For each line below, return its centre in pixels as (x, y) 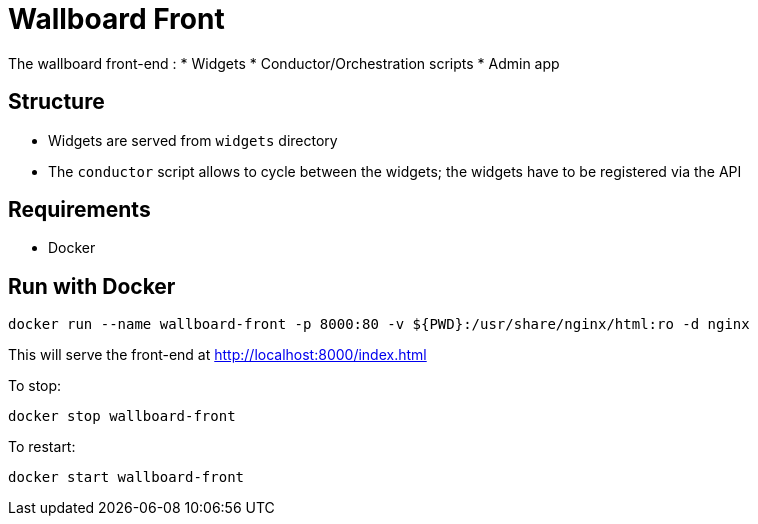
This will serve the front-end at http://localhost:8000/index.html (217, 355)
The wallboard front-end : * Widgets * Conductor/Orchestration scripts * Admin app (284, 63)
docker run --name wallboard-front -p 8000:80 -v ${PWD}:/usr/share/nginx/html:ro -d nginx (379, 324)
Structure (56, 102)
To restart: (42, 447)
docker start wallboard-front (126, 477)
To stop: (35, 386)
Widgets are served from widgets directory (193, 140)
